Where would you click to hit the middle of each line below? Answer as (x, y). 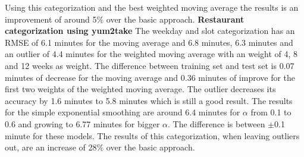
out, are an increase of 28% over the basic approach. (100, 147)
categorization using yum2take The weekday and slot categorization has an (150, 31)
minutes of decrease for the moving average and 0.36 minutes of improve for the (150, 77)
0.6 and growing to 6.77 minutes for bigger (82, 123)
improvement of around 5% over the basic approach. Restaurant (125, 19)
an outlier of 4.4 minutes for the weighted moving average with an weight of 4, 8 (151, 54)
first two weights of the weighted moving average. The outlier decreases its (140, 89)
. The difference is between (217, 123)
